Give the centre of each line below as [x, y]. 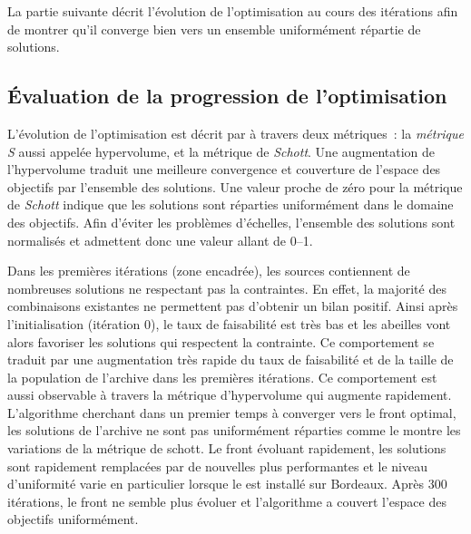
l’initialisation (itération [74, 323]
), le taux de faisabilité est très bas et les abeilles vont [301, 323]
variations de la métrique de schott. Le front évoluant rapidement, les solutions [227, 448]
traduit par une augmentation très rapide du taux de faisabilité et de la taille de [231, 359]
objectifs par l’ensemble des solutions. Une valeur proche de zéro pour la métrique [235, 186]
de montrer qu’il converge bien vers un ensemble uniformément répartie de [214, 29]
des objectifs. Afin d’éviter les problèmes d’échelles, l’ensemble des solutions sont [231, 222]
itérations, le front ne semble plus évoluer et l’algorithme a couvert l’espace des [227, 501]
